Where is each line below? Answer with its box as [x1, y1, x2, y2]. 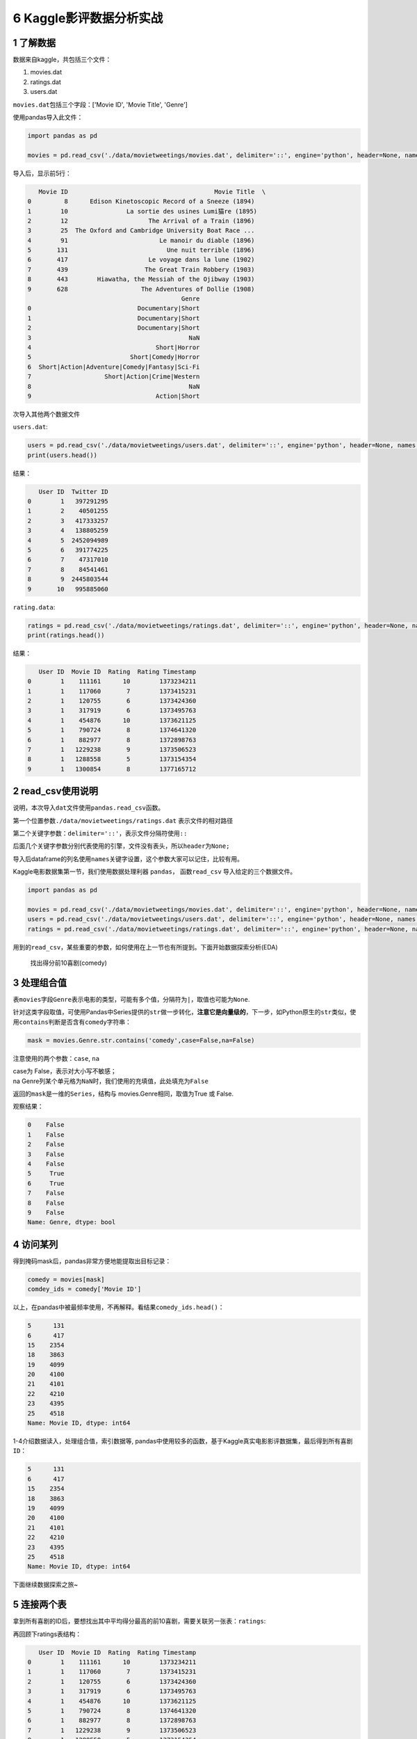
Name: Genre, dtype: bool [27, 1218, 116, 1226]
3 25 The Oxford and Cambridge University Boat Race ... [27, 227, 255, 234]
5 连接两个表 [13, 1598, 67, 1610]
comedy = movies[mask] [27, 1275, 105, 1283]
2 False [27, 1141, 65, 1148]
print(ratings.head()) [27, 631, 105, 639]
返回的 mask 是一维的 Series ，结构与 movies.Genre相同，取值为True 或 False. [13, 1089, 234, 1098]
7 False [27, 1189, 65, 1197]
